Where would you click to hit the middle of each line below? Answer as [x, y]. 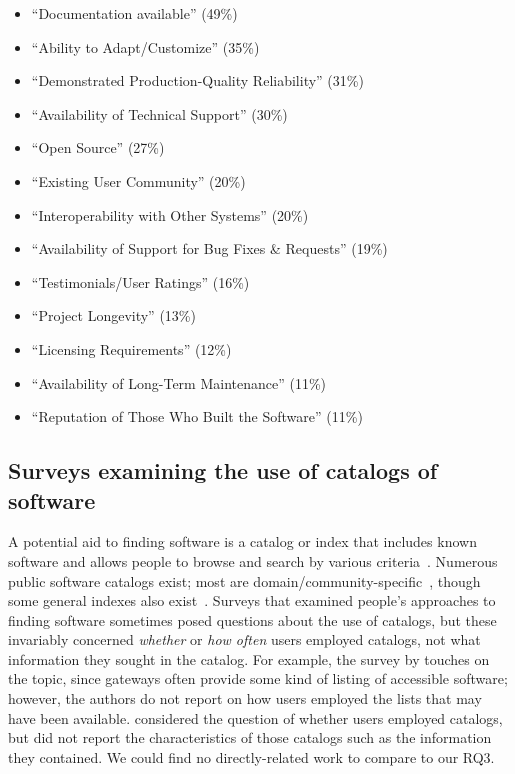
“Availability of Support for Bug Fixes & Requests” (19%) [209, 248]
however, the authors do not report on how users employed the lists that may [245, 698]
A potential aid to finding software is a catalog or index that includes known [242, 541]
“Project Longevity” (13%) [113, 315]
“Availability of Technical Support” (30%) [159, 113]
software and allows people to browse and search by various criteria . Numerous [253, 560]
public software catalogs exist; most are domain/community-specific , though [244, 580]
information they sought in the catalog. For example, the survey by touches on [249, 658]
